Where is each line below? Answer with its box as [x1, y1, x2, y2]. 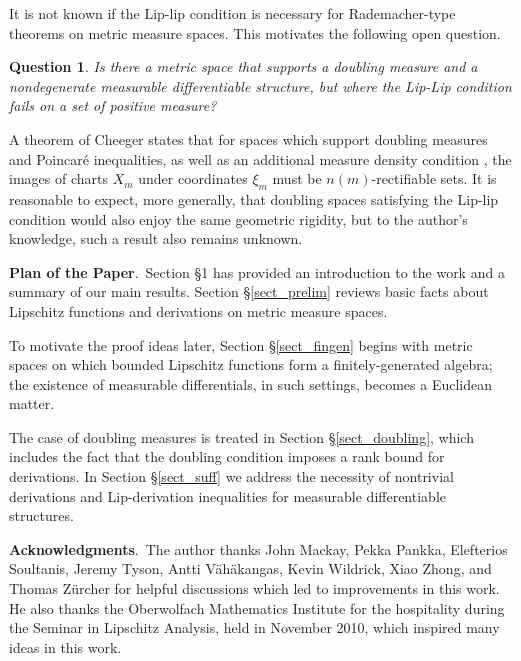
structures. [9, 505, 74, 526]
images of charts [9, 168, 108, 189]
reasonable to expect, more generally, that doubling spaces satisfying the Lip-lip [9, 188, 499, 209]
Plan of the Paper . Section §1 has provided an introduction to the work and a [9, 261, 505, 282]
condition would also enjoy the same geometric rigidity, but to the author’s [9, 208, 468, 229]
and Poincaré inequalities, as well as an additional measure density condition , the [9, 148, 512, 169]
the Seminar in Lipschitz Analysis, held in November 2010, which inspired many [9, 617, 500, 638]
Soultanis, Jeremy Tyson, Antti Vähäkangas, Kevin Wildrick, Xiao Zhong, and [9, 558, 492, 579]
